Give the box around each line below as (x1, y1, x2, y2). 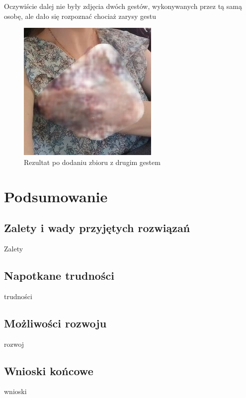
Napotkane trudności (4, 267, 114, 283)
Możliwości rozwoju (4, 315, 107, 330)
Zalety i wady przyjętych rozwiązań (4, 220, 190, 236)
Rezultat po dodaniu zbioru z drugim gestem (24, 157, 161, 167)
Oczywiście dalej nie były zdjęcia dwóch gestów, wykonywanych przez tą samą (4, 1, 242, 11)
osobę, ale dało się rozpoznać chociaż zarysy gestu (4, 10, 157, 21)
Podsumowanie (4, 186, 108, 206)
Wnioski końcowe (4, 363, 93, 378)
